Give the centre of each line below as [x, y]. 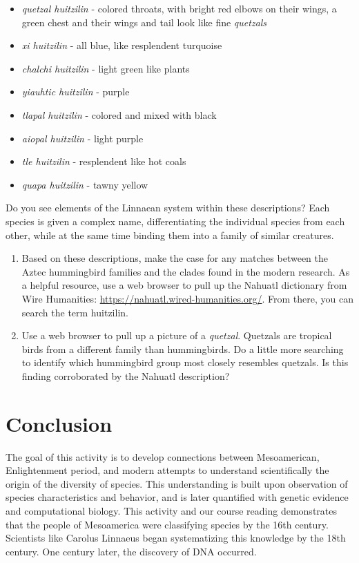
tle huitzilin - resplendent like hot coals [104, 161]
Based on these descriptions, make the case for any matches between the [175, 258]
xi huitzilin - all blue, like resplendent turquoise [122, 45]
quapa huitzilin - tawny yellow [85, 184]
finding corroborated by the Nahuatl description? [126, 375]
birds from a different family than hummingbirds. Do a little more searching [183, 349]
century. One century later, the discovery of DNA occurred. [131, 551]
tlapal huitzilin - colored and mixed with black [119, 114]
